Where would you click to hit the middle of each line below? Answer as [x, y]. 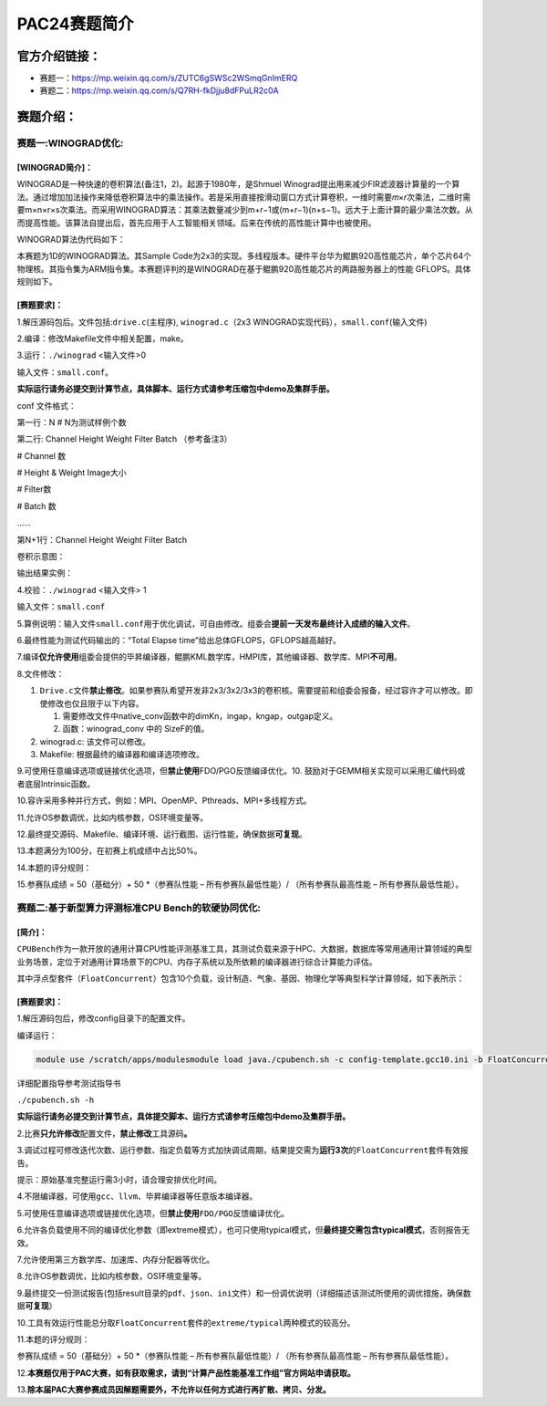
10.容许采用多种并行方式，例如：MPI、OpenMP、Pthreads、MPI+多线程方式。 [164, 801]
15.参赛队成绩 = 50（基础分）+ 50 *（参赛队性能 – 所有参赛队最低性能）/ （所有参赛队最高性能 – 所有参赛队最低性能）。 [240, 884]
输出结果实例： [45, 573]
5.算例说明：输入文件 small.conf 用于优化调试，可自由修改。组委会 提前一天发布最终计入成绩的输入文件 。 [216, 623]
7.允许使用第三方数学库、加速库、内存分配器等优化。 [116, 1260]
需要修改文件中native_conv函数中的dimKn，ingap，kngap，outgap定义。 [200, 715]
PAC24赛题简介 [75, 24]
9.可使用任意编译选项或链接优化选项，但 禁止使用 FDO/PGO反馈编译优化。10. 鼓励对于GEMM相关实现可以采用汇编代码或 [241, 771]
